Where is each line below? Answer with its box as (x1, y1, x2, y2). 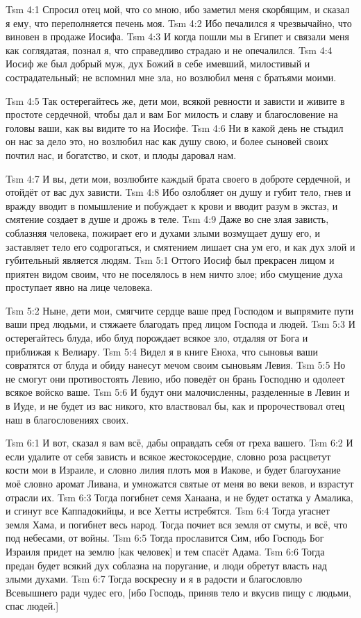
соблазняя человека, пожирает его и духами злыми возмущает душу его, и (6, 225, 321, 240)
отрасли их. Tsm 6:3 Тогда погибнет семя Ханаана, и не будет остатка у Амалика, (6, 490, 353, 504)
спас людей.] (6, 599, 59, 613)
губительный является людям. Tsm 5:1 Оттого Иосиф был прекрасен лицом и (6, 253, 335, 267)
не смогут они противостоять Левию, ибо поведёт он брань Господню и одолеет (6, 371, 345, 385)
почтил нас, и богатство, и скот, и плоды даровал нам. (6, 147, 237, 162)
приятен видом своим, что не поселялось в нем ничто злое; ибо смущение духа (6, 266, 343, 281)
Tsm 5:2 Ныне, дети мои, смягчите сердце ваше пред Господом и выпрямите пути (6, 303, 354, 317)
